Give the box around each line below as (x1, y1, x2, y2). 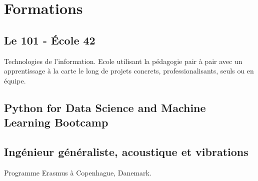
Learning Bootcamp (4, 114, 108, 130)
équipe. (4, 75, 26, 85)
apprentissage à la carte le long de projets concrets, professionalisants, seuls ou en (4, 65, 254, 76)
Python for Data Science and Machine (4, 99, 206, 115)
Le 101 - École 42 (4, 32, 95, 47)
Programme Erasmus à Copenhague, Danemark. (4, 167, 151, 177)
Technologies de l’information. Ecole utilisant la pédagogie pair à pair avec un (4, 55, 242, 66)
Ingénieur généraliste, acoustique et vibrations (4, 143, 248, 159)
